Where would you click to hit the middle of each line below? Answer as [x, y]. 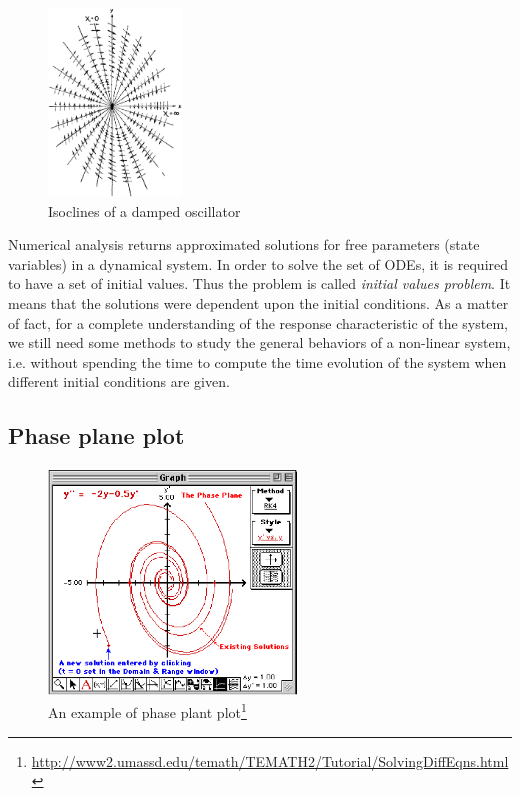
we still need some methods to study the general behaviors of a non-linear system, [259, 342]
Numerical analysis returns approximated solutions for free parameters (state [244, 244]
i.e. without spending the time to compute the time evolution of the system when [257, 361]
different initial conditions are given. [119, 381]
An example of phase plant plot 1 [147, 711]
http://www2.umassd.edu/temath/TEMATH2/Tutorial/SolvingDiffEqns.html [270, 760]
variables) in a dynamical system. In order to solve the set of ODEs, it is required [258, 263]
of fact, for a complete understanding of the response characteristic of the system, [258, 322]
